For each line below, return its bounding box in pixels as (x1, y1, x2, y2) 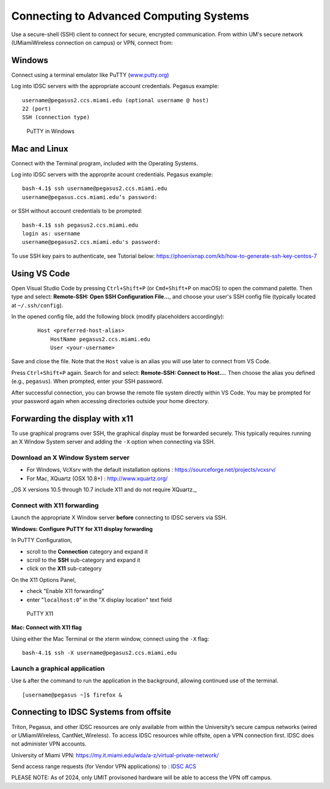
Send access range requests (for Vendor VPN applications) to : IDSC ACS (11, 763, 197, 770)
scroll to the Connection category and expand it (26, 548, 148, 555)
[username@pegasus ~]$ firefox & (22, 691, 122, 698)
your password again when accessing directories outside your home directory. (11, 398, 210, 405)
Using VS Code (11, 268, 70, 279)
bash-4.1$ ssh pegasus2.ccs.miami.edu (22, 221, 139, 228)
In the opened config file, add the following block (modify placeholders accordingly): (11, 312, 225, 320)
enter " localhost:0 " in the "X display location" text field (26, 596, 172, 603)
